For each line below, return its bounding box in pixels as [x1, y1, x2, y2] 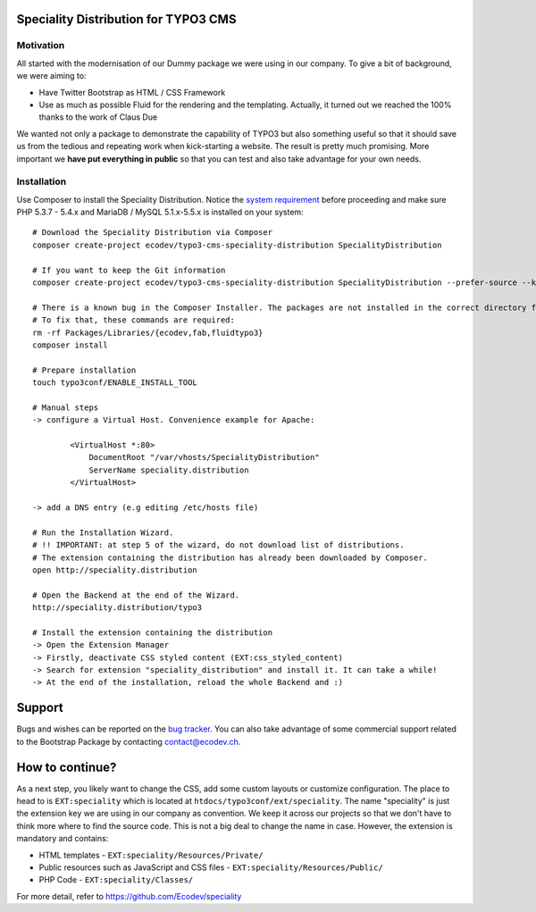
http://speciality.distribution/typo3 [32, 603, 203, 613]
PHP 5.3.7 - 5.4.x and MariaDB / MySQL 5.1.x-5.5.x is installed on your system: [16, 206, 304, 218]
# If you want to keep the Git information [32, 264, 226, 275]
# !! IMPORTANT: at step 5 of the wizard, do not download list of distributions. [32, 540, 405, 550]
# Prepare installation [32, 364, 137, 375]
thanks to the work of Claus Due [38, 112, 158, 122]
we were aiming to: [16, 71, 87, 81]
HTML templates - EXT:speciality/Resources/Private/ [38, 849, 264, 860]
